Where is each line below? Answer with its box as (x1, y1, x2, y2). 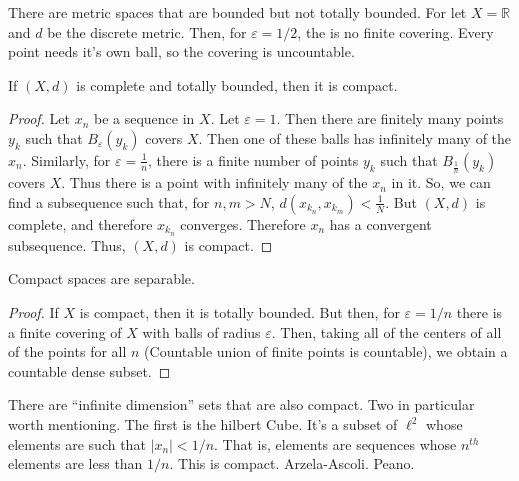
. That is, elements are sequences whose (214, 433, 457, 454)
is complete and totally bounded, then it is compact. (76, 74, 398, 95)
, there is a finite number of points (148, 149, 359, 170)
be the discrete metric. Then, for (47, 21, 247, 42)
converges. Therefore (180, 213, 306, 234)
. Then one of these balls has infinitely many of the (198, 127, 512, 148)
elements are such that (8, 433, 146, 454)
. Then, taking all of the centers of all (271, 321, 502, 342)
